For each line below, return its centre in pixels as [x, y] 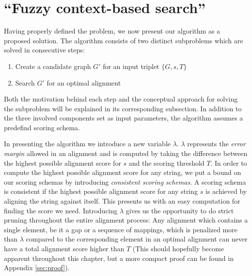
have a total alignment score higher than [64, 248]
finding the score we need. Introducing [61, 210]
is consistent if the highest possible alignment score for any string [101, 191]
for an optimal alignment [84, 82]
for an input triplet [131, 66]
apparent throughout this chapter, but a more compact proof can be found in [119, 258]
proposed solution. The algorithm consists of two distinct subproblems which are [124, 40]
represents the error [216, 144]
